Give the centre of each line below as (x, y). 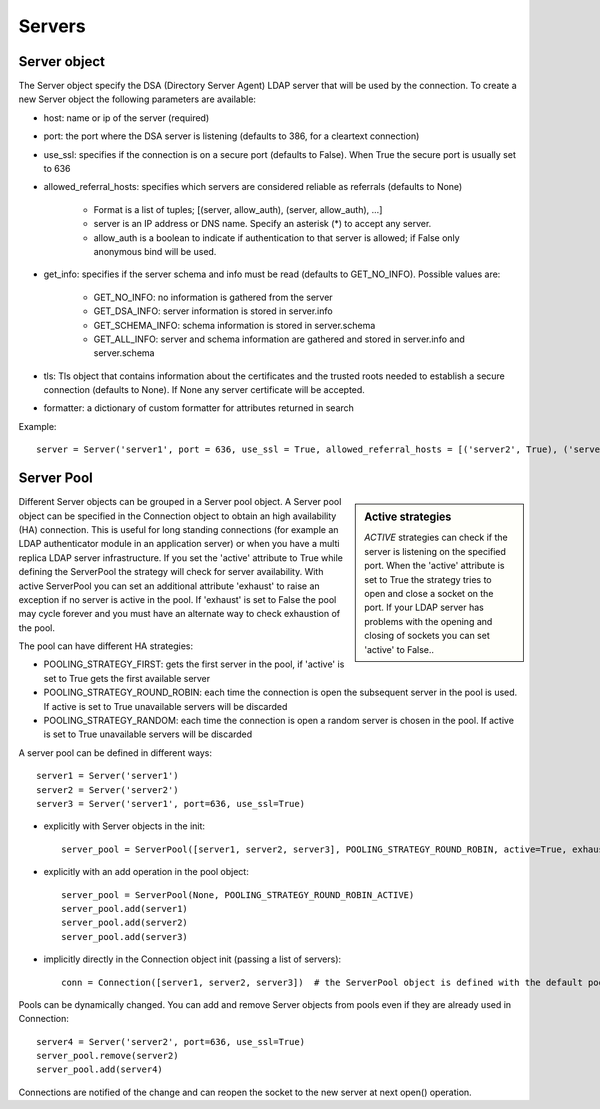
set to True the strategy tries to (428, 579)
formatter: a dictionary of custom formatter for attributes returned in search (199, 408)
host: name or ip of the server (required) (126, 117)
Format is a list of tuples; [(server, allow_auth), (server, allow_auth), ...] (238, 209)
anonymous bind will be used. (155, 251)
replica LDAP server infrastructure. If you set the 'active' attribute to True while (181, 557)
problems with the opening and (428, 621)
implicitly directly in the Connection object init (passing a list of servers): (192, 959)
